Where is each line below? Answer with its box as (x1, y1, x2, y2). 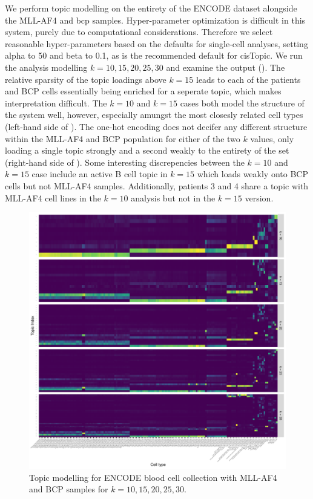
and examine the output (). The (166, 60, 285, 73)
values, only (250, 132, 294, 145)
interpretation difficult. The (5, 96, 107, 109)
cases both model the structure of (180, 96, 305, 109)
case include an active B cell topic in (31, 168, 168, 180)
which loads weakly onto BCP (197, 168, 308, 180)
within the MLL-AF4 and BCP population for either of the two (5, 132, 240, 145)
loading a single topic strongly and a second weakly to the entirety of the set (5, 144, 289, 157)
